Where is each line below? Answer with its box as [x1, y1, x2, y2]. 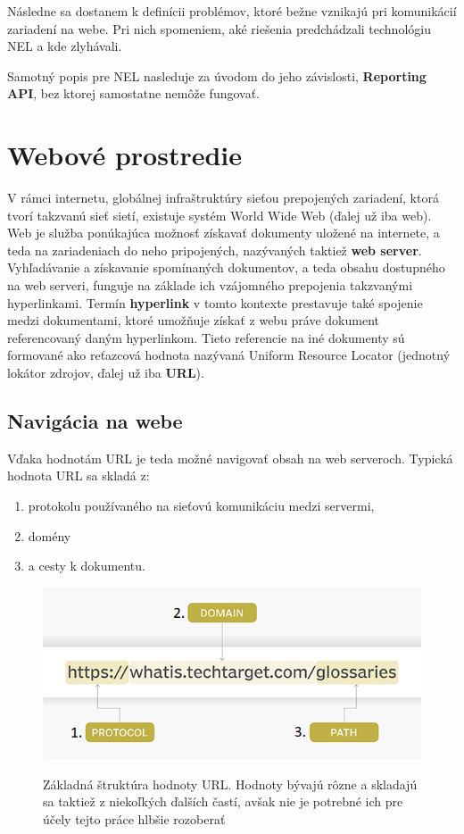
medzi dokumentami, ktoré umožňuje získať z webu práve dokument [7, 311, 380, 329]
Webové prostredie [7, 137, 243, 173]
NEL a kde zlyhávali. [7, 37, 122, 55]
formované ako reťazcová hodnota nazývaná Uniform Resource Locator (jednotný [7, 346, 451, 364]
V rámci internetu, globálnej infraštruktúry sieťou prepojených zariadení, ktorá [7, 188, 439, 207]
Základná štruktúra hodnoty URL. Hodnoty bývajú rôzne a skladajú [43, 774, 418, 793]
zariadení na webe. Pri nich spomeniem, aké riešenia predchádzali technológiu [7, 19, 431, 38]
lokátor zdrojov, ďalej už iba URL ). [7, 363, 204, 382]
